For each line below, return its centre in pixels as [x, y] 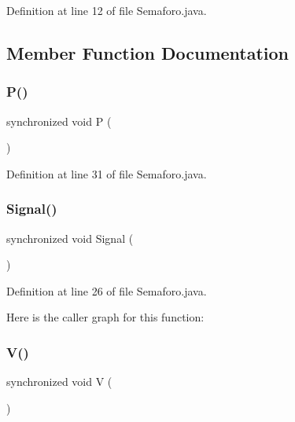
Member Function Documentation [148, 52]
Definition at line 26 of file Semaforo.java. [107, 290]
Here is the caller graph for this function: [105, 317]
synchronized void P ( [59, 121]
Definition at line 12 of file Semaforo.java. [107, 10]
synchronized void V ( [59, 382]
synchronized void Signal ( [70, 238]
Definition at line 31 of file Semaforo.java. [107, 173]
